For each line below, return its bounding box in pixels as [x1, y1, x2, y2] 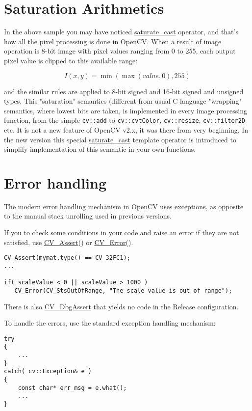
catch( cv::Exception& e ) [4, 368, 92, 375]
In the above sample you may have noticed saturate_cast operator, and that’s [4, 27, 238, 37]
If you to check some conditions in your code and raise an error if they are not [4, 227, 239, 238]
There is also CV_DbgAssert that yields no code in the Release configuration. [4, 301, 239, 311]
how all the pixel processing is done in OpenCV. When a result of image [4, 36, 222, 46]
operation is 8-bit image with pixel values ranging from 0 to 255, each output [4, 46, 236, 56]
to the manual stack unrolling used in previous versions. [4, 211, 172, 221]
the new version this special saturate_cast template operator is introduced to [4, 134, 236, 144]
